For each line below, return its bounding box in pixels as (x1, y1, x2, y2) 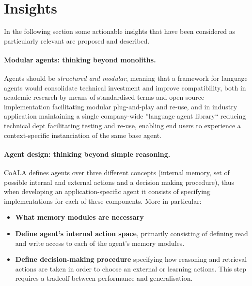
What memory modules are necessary (15, 212, 144, 222)
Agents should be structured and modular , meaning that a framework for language (4, 73, 248, 83)
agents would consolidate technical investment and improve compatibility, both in (4, 82, 246, 92)
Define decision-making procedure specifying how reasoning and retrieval (15, 254, 247, 264)
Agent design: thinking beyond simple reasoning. (4, 149, 171, 159)
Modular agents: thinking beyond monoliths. (4, 54, 156, 64)
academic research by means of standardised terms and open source (4, 92, 205, 102)
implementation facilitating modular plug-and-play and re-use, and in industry (4, 101, 237, 111)
